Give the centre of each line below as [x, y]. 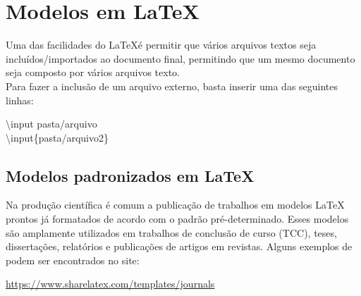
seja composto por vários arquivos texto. [93, 72]
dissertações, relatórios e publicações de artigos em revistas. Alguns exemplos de [179, 246]
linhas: [20, 100]
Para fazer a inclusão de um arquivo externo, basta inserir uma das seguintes [172, 86]
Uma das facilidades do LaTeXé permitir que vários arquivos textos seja [161, 45]
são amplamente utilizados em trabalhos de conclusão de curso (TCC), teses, [171, 232]
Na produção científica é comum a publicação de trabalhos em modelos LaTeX [175, 205]
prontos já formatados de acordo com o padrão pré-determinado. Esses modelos [177, 219]
